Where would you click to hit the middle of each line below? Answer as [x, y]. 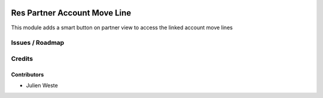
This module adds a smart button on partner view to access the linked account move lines [122, 27]
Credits [22, 59]
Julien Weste [42, 85]
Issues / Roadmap [38, 43]
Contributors [28, 74]
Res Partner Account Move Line [71, 13]
